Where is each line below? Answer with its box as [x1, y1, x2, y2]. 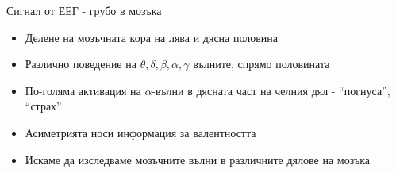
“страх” [25, 98, 62, 114]
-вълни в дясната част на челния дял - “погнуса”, [152, 82, 390, 98]
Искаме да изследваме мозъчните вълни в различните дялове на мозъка [25, 151, 370, 167]
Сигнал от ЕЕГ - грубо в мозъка [6, 2, 162, 18]
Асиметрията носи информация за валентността [25, 124, 256, 140]
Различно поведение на [25, 56, 136, 72]
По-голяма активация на [25, 82, 141, 98]
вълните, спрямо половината [193, 56, 330, 72]
